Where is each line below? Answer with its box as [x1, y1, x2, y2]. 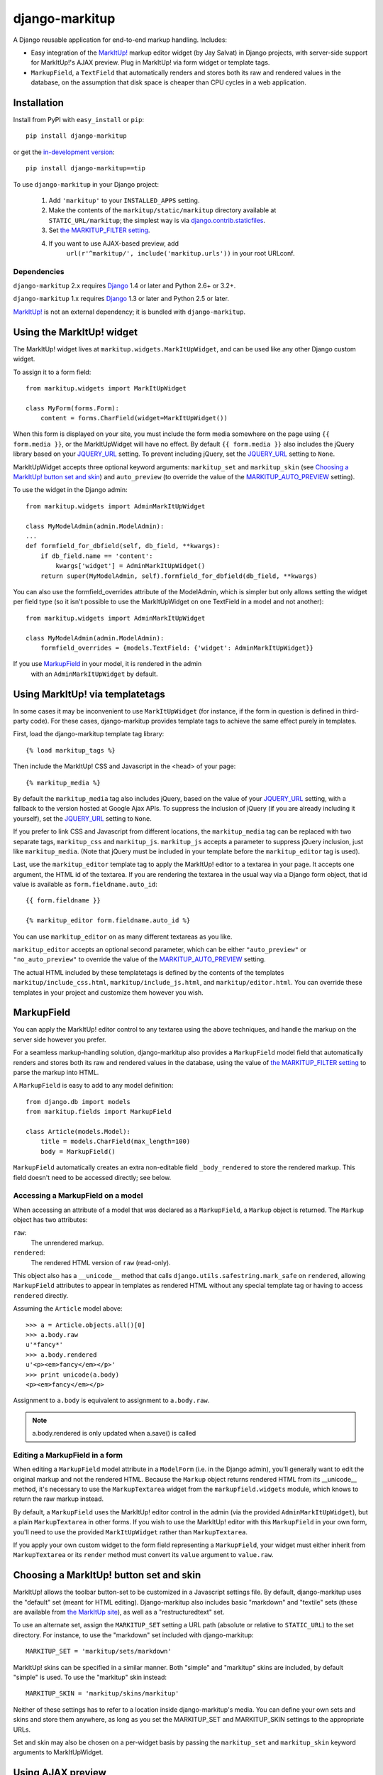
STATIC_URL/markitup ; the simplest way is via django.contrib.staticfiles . [48, 216, 266, 224]
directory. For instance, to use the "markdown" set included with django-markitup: [13, 1630, 254, 1639]
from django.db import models [26, 1098, 131, 1105]
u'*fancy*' [26, 1340, 64, 1349]
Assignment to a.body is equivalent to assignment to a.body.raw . [13, 1396, 210, 1405]
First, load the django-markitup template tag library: [13, 730, 165, 738]
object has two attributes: [13, 1216, 88, 1224]
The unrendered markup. [30, 1238, 104, 1247]
